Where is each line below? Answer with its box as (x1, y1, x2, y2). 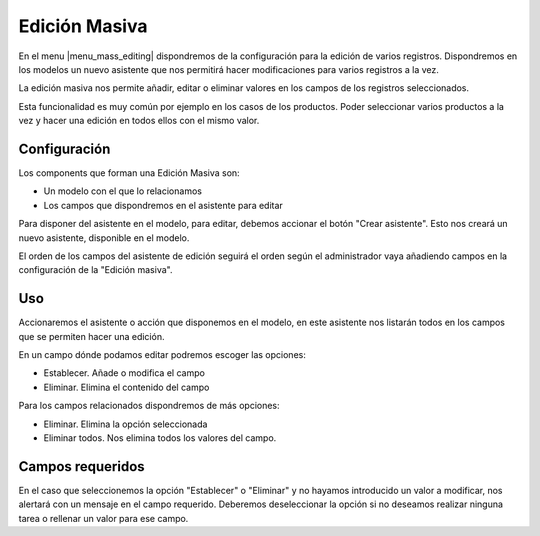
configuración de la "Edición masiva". (18, 264, 173, 276)
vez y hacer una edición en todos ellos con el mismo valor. (18, 115, 260, 127)
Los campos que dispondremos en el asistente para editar (43, 199, 284, 211)
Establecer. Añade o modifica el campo (43, 367, 205, 379)
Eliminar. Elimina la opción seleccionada (43, 418, 208, 430)
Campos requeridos (18, 458, 145, 475)
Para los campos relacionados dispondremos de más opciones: (18, 400, 280, 412)
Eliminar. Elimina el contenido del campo (43, 381, 210, 393)
